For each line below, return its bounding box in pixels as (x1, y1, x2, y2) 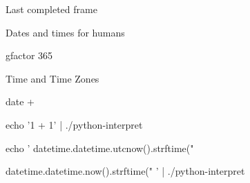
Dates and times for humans (6, 25, 125, 39)
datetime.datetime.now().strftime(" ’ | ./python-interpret (6, 164, 245, 178)
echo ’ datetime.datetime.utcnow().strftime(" (6, 140, 194, 155)
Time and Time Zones (6, 71, 99, 85)
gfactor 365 (6, 48, 53, 63)
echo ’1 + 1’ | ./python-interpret (6, 117, 143, 131)
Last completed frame (6, 2, 97, 16)
